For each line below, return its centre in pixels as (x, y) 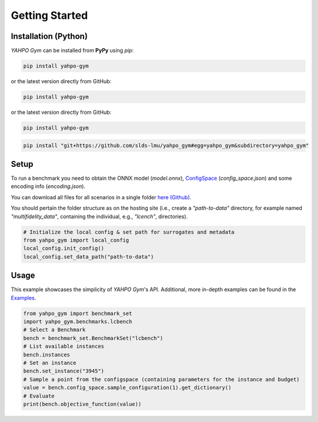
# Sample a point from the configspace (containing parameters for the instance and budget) (161, 379)
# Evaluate (39, 396)
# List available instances (64, 347)
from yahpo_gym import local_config (76, 240)
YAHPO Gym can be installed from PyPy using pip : (72, 51)
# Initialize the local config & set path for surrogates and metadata (129, 232)
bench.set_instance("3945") (64, 371)
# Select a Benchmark (54, 330)
